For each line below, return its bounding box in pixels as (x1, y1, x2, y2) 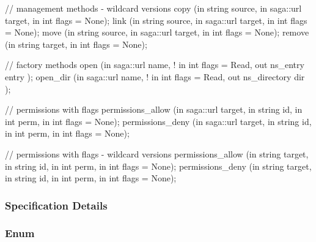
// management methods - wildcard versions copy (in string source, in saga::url (5, 2, 302, 14)
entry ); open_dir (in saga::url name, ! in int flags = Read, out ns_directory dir (5, 70, 305, 83)
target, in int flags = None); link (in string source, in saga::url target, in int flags (5, 13, 307, 26)
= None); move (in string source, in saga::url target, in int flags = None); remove (5, 26, 309, 39)
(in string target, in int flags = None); (5, 37, 147, 50)
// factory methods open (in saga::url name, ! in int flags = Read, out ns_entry (5, 58, 304, 71)
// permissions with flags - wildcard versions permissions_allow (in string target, (5, 147, 309, 160)
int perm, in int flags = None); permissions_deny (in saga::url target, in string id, (5, 115, 312, 127)
